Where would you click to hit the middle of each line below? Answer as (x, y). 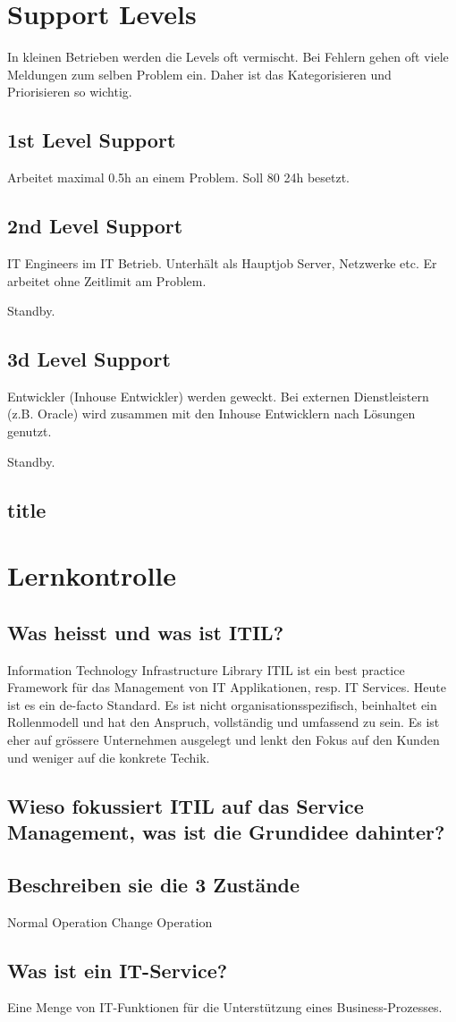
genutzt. (30, 431)
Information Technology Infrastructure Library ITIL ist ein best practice (206, 669)
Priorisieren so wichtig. (70, 92)
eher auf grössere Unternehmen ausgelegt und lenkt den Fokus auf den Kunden (224, 739)
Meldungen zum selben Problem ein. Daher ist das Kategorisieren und (199, 74)
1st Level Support (92, 140)
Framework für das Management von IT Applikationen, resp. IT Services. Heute (227, 687)
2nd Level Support (95, 226)
